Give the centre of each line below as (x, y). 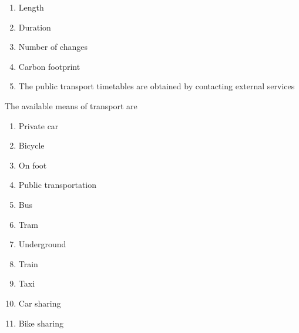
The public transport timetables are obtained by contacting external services (157, 86)
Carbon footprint (49, 66)
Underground (42, 244)
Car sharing (40, 303)
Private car (38, 125)
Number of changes (53, 47)
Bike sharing (41, 323)
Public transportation (58, 185)
